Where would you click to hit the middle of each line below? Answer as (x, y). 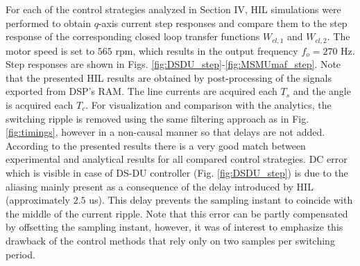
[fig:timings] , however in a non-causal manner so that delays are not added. (165, 132)
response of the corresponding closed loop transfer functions (133, 36)
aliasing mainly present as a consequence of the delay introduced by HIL (160, 186)
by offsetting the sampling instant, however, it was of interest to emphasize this (174, 227)
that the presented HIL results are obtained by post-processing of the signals (169, 77)
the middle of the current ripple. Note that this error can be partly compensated (177, 213)
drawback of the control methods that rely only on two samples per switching (170, 240)
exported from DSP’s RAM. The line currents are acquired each (142, 91)
